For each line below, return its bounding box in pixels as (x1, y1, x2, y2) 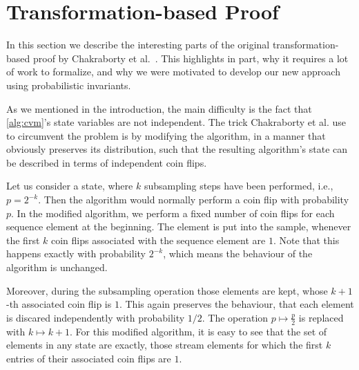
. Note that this (273, 232, 340, 247)
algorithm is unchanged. (6, 260, 108, 275)
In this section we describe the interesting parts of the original (6, 37, 270, 52)
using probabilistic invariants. (6, 77, 131, 92)
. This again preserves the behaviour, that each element (119, 297, 354, 311)
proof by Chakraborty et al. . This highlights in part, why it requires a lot (32, 50, 349, 65)
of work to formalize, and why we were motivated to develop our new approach (6, 64, 340, 79)
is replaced (298, 310, 344, 324)
